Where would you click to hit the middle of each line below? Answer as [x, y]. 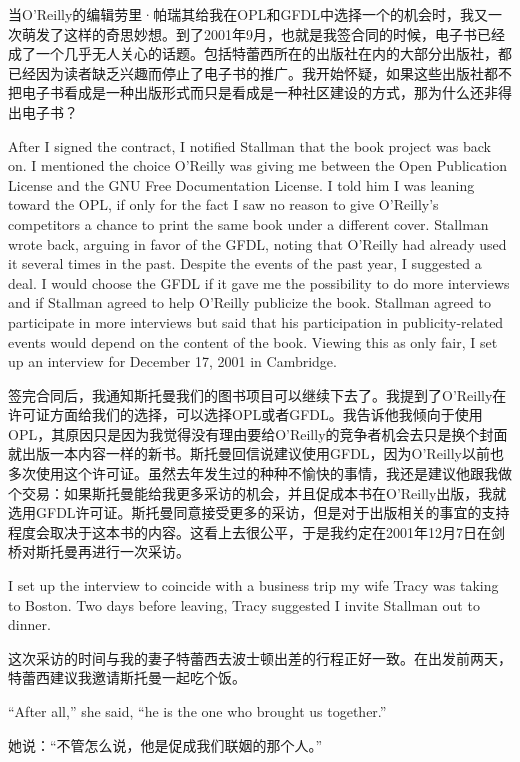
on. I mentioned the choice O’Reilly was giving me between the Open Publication [257, 165]
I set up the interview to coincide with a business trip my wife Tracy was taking [253, 585]
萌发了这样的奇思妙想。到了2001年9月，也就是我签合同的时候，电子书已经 [263, 33]
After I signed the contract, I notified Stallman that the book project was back [249, 145]
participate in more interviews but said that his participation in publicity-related [256, 321]
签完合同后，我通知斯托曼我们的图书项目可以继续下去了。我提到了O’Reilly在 [257, 394]
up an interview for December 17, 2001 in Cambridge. [172, 361]
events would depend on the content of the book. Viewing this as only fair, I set [253, 341]
